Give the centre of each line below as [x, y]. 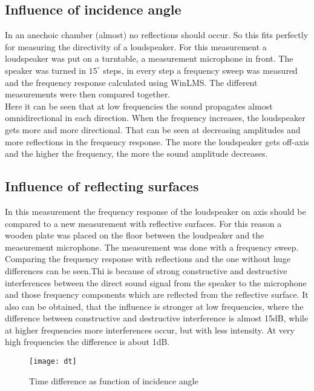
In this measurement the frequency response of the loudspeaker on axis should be [155, 211]
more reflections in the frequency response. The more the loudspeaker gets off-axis [157, 141]
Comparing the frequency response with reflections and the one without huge [148, 259]
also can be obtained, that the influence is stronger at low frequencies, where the [154, 306]
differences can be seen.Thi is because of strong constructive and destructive [146, 270]
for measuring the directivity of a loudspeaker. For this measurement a [136, 46]
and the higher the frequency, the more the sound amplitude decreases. [136, 153]
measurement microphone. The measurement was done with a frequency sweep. [152, 247]
